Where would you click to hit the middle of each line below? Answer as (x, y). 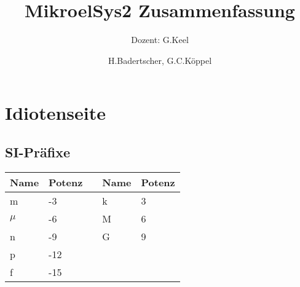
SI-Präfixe (38, 151)
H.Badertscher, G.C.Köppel (160, 60)
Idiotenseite (55, 113)
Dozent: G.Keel (160, 40)
